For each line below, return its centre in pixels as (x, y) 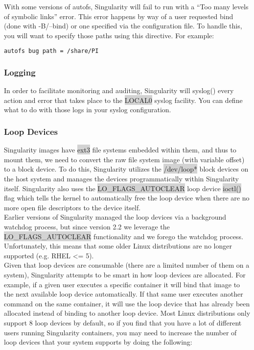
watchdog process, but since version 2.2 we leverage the (87, 226)
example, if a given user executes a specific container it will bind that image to (122, 284)
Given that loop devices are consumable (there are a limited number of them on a (127, 265)
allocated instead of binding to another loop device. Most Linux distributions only (127, 313)
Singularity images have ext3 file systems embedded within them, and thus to (120, 150)
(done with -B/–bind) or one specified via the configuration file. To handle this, (123, 26)
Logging (20, 72)
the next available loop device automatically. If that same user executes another (124, 294)
